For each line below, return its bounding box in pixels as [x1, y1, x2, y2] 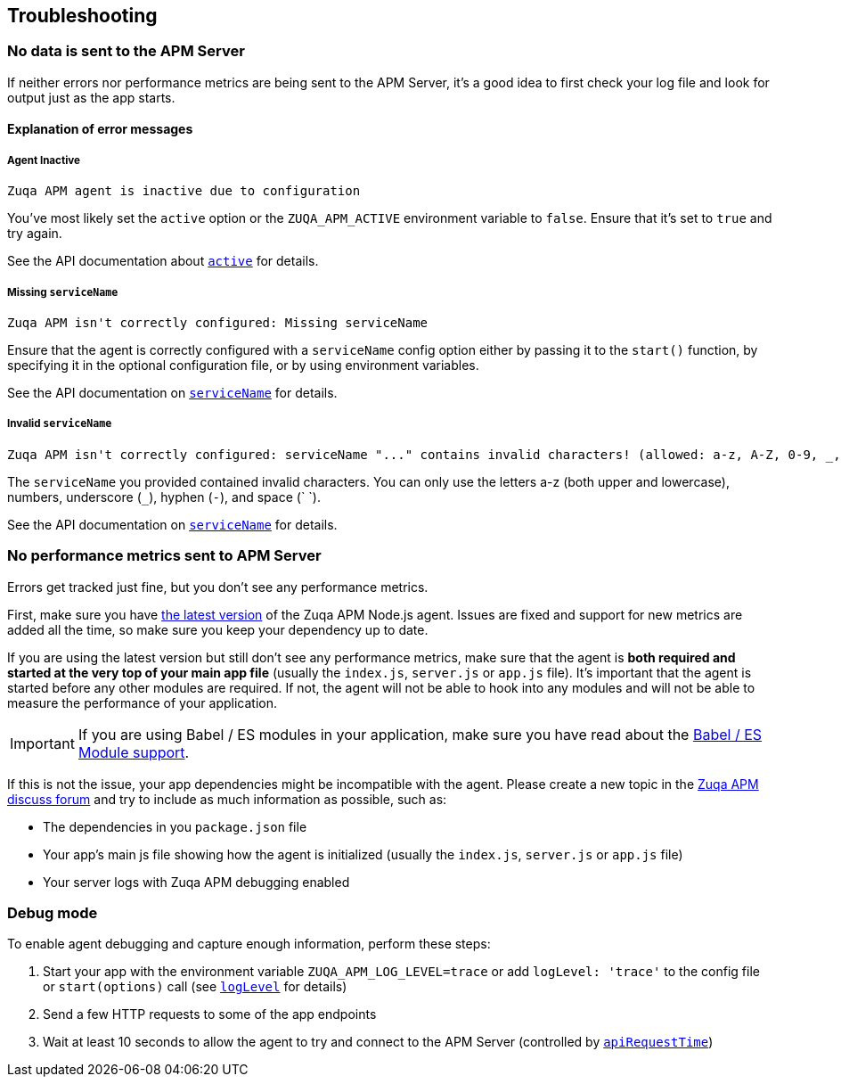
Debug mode [7, 903, 98, 922]
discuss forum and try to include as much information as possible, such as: [7, 791, 447, 807]
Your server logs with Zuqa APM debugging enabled [43, 874, 350, 890]
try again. [7, 226, 62, 242]
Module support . [78, 743, 190, 761]
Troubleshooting [7, 4, 158, 27]
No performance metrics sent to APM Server [7, 546, 322, 565]
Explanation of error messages [7, 121, 193, 137]
